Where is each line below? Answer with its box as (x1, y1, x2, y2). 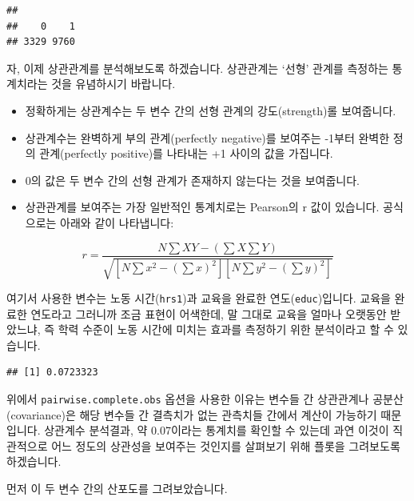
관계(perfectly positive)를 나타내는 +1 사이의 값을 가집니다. (39, 145, 333, 162)
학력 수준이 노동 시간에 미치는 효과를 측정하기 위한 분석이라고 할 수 (58, 321, 394, 338)
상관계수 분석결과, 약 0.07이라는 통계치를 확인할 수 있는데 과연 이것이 (44, 422, 389, 439)
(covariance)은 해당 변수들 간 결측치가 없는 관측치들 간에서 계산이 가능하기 (6, 406, 377, 423)
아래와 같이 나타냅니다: (60, 214, 174, 230)
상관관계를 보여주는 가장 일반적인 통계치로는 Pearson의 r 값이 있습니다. (25, 198, 380, 215)
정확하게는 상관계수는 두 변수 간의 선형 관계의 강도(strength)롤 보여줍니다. (25, 102, 396, 118)
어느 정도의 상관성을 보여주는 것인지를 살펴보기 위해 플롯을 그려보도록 (51, 437, 400, 454)
